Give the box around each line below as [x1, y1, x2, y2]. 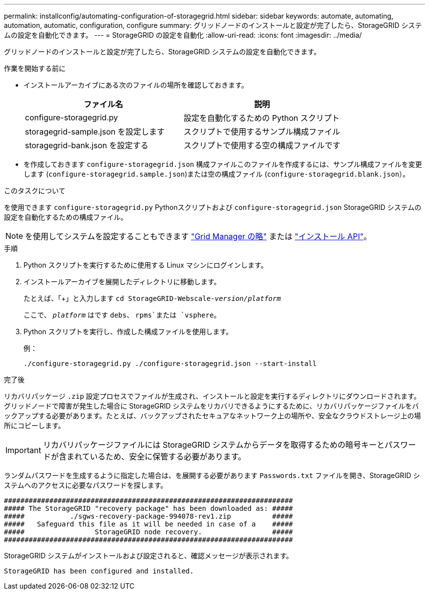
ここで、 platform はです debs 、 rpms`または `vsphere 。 [24, 311, 221, 319]
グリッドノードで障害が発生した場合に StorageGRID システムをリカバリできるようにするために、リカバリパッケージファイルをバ [4, 402, 419, 410]
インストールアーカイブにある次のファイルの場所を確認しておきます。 [24, 81, 248, 89]
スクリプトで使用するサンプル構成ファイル [184, 127, 340, 137]
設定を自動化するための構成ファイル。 [4, 213, 127, 221]
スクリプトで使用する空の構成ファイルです [184, 140, 341, 150]
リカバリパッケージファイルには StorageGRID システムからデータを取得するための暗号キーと [43, 440, 385, 450]
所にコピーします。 [4, 421, 65, 430]
